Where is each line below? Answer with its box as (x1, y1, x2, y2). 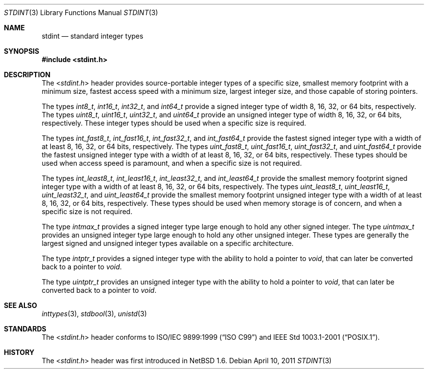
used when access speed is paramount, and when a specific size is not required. (42, 159, 302, 167)
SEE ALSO (4, 301, 37, 309)
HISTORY (4, 348, 35, 356)
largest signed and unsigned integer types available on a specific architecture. (42, 239, 294, 247)
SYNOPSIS (4, 47, 40, 55)
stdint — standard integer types (42, 32, 144, 40)
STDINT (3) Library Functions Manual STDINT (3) (4, 8, 158, 17)
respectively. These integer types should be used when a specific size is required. (42, 119, 306, 127)
